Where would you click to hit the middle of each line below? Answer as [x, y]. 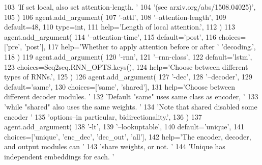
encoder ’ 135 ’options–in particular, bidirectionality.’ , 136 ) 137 [103, 116]
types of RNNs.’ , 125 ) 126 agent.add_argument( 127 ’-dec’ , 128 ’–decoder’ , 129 [128, 77]
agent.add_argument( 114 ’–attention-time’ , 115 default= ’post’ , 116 [110, 36]
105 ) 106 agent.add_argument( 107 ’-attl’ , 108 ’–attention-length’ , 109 [115, 17]
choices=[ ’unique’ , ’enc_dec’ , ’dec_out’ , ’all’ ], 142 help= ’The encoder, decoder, [128, 136]
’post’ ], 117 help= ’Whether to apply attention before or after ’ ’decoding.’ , [140, 47]
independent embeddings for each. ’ [59, 156]
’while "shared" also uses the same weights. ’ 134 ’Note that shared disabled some [131, 106]
